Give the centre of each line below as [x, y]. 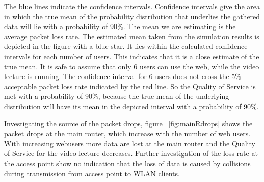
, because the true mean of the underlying [164, 96]
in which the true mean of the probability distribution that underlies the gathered [132, 16]
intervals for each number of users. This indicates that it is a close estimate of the [132, 56]
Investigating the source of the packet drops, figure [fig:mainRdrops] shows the [128, 123]
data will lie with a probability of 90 [61, 26]
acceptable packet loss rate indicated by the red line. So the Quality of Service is [130, 86]
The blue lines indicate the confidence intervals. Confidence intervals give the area [132, 6]
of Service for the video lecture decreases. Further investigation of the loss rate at [131, 153]
